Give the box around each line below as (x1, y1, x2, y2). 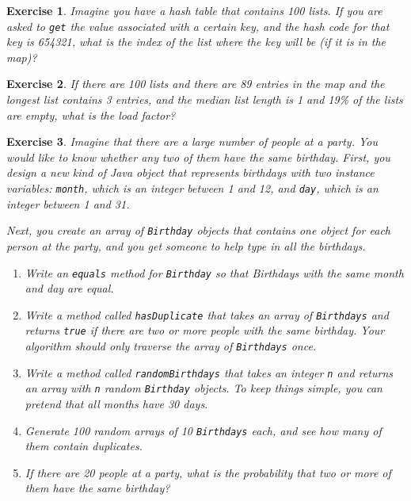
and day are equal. (25, 280, 114, 296)
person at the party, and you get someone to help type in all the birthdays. (6, 237, 366, 254)
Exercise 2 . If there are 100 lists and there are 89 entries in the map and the (6, 75, 385, 92)
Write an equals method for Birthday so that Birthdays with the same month (25, 264, 404, 281)
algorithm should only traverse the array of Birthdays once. (25, 338, 317, 354)
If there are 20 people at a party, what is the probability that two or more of (25, 464, 391, 480)
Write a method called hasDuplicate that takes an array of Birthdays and (25, 306, 389, 323)
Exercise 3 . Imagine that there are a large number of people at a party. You (6, 133, 378, 150)
